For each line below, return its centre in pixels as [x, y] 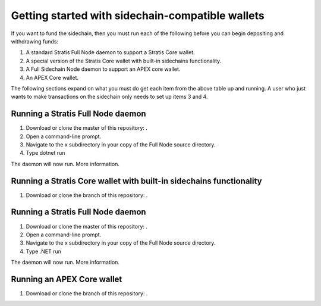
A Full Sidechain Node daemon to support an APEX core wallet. [103, 69]
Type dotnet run [45, 153]
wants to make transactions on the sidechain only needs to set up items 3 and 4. [109, 97]
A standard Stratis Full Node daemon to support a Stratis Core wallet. [111, 52]
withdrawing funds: [35, 41]
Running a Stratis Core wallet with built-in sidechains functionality [136, 181]
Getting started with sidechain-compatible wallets [138, 15]
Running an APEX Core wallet [67, 279]
